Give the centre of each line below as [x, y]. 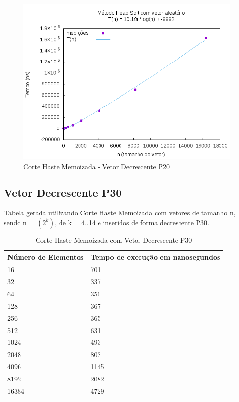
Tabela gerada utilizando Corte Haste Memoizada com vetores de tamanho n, [120, 213]
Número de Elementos [46, 257]
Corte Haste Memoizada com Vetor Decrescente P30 [114, 240]
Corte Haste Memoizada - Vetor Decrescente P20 [97, 166]
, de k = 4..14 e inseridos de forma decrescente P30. [132, 222]
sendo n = [19, 222]
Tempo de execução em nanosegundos [155, 257]
